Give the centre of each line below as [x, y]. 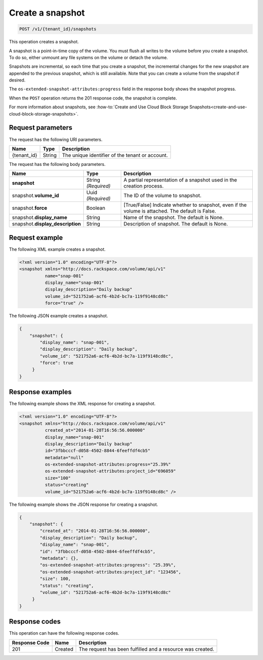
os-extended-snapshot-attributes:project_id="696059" [110, 471]
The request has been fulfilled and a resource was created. [146, 649]
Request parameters [41, 128]
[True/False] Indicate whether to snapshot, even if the [185, 205]
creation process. [144, 186]
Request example [36, 237]
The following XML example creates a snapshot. [57, 249]
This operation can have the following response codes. [64, 633]
